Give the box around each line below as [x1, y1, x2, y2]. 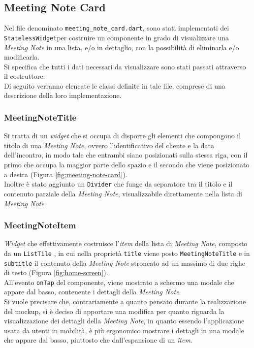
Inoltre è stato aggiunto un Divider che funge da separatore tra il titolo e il [4, 179, 233, 189]
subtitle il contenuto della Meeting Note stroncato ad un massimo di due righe [4, 257, 246, 268]
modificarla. [4, 52, 40, 62]
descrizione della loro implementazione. [4, 90, 122, 100]
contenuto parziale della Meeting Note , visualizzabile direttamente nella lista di [4, 188, 242, 198]
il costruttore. [4, 71, 45, 81]
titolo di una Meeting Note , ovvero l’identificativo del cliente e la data [4, 140, 215, 150]
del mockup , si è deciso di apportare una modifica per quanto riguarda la [4, 306, 224, 316]
